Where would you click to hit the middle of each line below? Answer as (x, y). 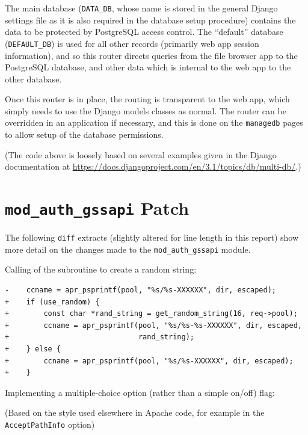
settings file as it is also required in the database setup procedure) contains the (150, 20)
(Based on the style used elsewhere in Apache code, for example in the (135, 412)
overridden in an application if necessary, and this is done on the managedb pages (154, 122)
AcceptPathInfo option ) (50, 424)
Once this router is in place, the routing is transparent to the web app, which (147, 99)
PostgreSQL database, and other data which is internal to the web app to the (148, 67)
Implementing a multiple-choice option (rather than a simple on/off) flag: (140, 392)
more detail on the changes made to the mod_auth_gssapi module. (128, 249)
